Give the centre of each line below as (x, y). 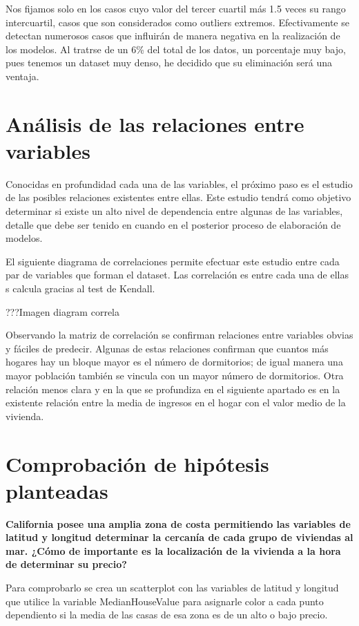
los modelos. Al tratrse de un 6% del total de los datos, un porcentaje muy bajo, (176, 49)
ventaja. (22, 76)
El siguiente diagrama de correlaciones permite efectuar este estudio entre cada (173, 261)
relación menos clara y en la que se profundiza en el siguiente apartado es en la (173, 389)
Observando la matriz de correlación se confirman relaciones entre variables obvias (179, 335)
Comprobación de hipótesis (137, 463)
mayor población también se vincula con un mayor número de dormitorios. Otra (175, 375)
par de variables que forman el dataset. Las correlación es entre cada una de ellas (177, 275)
